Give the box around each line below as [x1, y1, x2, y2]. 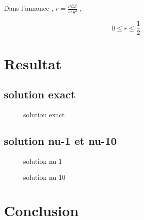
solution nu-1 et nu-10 [4, 133, 117, 148]
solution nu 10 [23, 172, 65, 182]
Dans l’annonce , [4, 3, 53, 13]
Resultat [4, 53, 62, 73]
